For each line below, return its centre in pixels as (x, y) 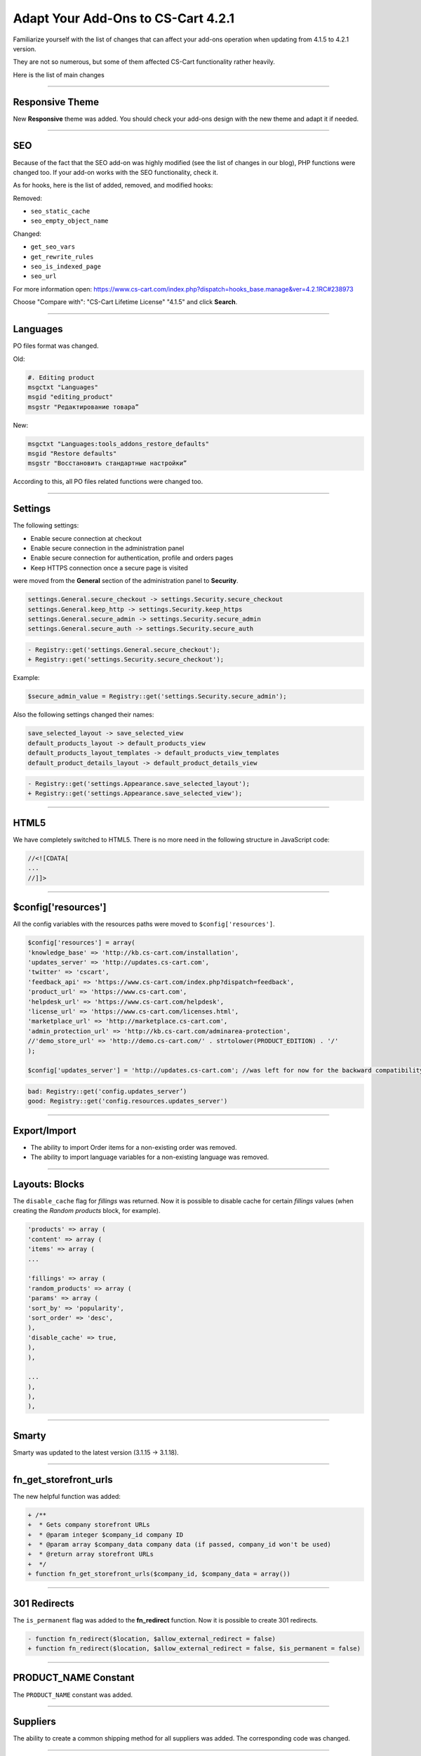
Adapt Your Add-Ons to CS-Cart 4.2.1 (124, 18)
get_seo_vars (53, 247)
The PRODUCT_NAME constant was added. (73, 1695)
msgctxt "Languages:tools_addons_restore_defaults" (119, 444)
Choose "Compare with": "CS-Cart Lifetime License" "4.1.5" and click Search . (125, 302)
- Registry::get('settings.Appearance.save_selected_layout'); (139, 784)
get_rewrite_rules (62, 257)
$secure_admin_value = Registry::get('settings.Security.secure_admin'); (157, 696)
